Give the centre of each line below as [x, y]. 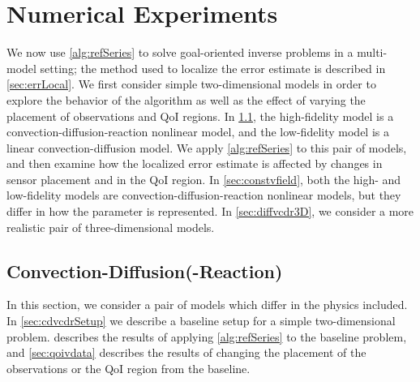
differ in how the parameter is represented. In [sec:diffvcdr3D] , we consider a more [210, 211]
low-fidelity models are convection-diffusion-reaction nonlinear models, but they [204, 195]
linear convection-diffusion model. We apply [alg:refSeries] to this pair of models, [207, 147]
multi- [372, 52]
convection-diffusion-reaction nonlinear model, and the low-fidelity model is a [198, 132]
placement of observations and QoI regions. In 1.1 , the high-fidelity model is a [200, 116]
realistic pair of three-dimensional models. [111, 227]
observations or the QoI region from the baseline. [129, 368]
